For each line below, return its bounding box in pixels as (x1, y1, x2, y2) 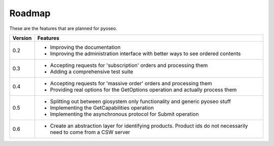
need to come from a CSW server (50, 128, 130, 135)
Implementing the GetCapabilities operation (50, 104, 154, 111)
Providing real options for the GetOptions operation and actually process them (50, 86, 237, 93)
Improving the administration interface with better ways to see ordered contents (50, 50, 241, 57)
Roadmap (9, 8, 51, 19)
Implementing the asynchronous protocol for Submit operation (50, 111, 199, 118)
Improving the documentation (50, 44, 121, 51)
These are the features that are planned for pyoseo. (9, 25, 118, 31)
